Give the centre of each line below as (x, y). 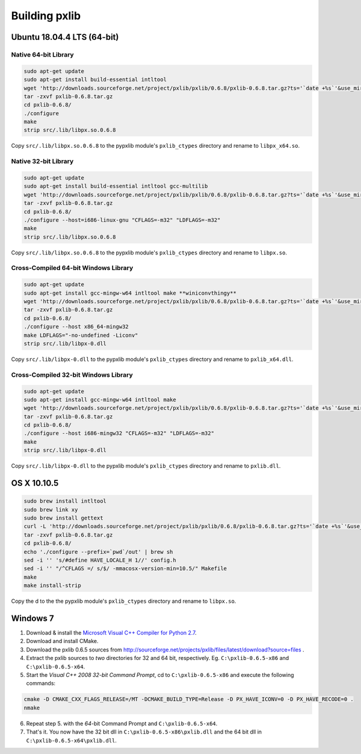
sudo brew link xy (51, 510)
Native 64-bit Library (43, 54)
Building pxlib (46, 16)
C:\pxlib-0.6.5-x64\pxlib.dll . (72, 740)
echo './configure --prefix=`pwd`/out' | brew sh (98, 552)
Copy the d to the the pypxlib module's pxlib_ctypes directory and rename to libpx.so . (124, 601)
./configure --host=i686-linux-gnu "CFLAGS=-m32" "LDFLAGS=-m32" (122, 220)
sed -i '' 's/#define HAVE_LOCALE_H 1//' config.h (100, 560)
